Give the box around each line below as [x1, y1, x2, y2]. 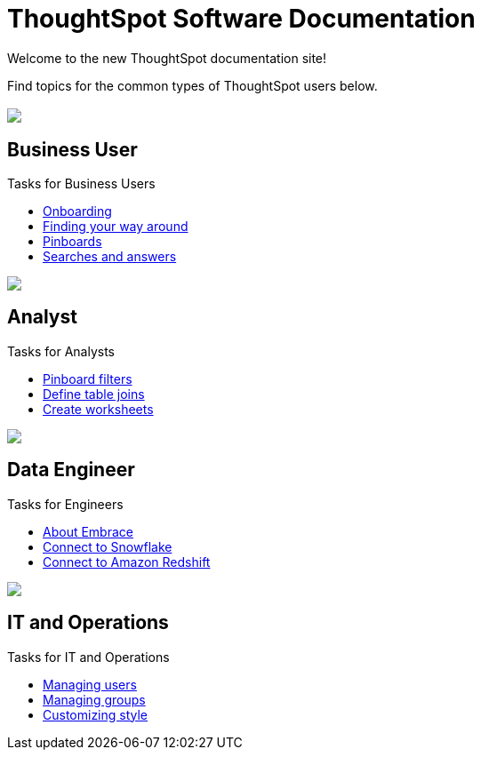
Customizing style [43, 706, 148, 722]
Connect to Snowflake [43, 538, 172, 554]
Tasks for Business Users [7, 176, 156, 192]
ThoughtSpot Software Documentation [7, 4, 476, 34]
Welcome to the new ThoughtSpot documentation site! [7, 50, 327, 66]
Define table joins [43, 386, 145, 402]
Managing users [43, 676, 137, 692]
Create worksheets [43, 401, 154, 417]
